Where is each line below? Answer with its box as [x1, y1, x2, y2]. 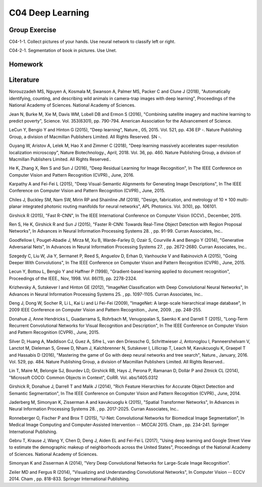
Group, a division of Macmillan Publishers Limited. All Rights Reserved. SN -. [9, 134, 162, 140]
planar [9, 203, 22, 209]
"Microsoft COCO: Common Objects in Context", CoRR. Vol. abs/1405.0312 [9, 375, 158, 380]
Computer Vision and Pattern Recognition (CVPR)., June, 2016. [9, 172, 134, 178]
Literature [9, 76, 40, 84]
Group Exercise [9, 26, 57, 34]
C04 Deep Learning [9, 7, 89, 18]
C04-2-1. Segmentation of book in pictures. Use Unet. [9, 48, 117, 54]
